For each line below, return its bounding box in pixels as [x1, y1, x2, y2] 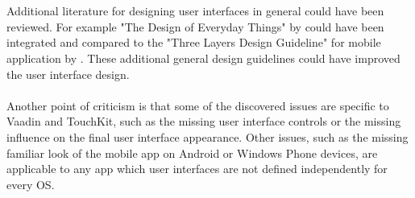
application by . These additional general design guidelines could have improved [6, 49, 400, 66]
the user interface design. [6, 65, 130, 82]
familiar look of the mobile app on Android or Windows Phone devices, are [6, 144, 378, 161]
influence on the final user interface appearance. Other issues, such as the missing [6, 128, 409, 145]
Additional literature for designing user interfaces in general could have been [6, 2, 384, 19]
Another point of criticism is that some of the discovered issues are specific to [6, 97, 389, 113]
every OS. [6, 175, 55, 192]
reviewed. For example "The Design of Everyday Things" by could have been [6, 18, 384, 35]
